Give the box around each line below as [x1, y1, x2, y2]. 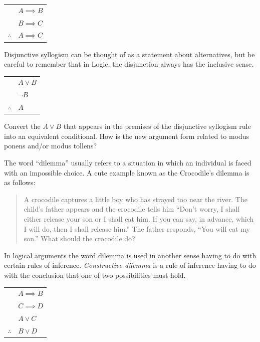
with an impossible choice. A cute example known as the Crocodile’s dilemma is [4, 167, 249, 178]
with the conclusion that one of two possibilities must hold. [4, 269, 186, 280]
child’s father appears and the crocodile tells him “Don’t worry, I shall [24, 204, 240, 214]
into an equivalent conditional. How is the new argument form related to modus [4, 130, 249, 141]
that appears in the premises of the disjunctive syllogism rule [63, 121, 251, 131]
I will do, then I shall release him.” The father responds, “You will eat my [24, 223, 250, 234]
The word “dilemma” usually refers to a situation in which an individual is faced [4, 157, 251, 168]
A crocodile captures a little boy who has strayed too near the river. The [24, 194, 247, 204]
